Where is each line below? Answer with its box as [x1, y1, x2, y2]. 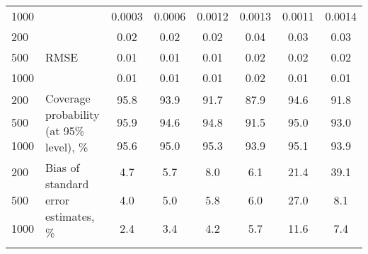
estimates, [45, 208, 95, 224]
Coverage [45, 90, 91, 106]
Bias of [45, 159, 80, 175]
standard [45, 175, 89, 192]
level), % [45, 139, 88, 155]
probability [45, 106, 100, 122]
